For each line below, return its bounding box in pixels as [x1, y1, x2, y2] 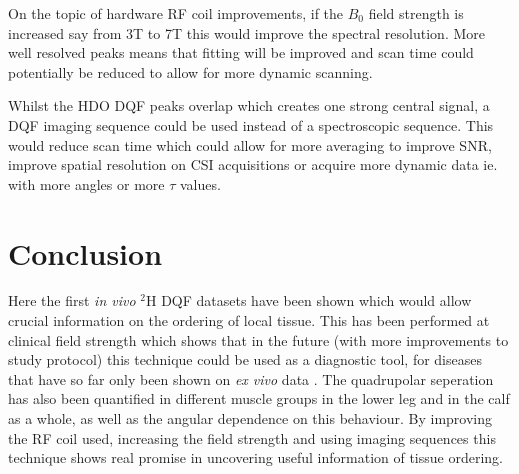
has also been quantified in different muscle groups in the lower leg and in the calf [8, 388, 510, 409]
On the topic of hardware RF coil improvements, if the [8, 3, 344, 23]
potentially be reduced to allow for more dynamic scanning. [8, 61, 373, 82]
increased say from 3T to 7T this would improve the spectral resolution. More [8, 22, 485, 43]
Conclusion [8, 232, 163, 273]
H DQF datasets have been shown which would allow [145, 290, 472, 311]
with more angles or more [8, 173, 165, 194]
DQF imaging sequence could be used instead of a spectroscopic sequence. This [8, 114, 494, 135]
